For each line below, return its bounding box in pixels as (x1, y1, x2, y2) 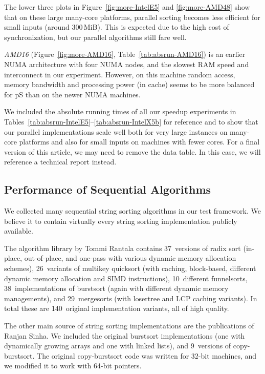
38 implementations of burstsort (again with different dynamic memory (4, 283, 229, 294)
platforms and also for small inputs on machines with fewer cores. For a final (19, 136, 260, 147)
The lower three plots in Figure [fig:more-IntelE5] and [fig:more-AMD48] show (4, 2, 250, 12)
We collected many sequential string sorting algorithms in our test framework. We (4, 205, 261, 216)
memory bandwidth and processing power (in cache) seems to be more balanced (4, 79, 255, 90)
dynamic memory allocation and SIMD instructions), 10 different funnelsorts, (4, 273, 248, 283)
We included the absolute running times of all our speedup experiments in (4, 106, 236, 117)
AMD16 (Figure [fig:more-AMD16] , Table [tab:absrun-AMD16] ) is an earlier (4, 49, 246, 59)
